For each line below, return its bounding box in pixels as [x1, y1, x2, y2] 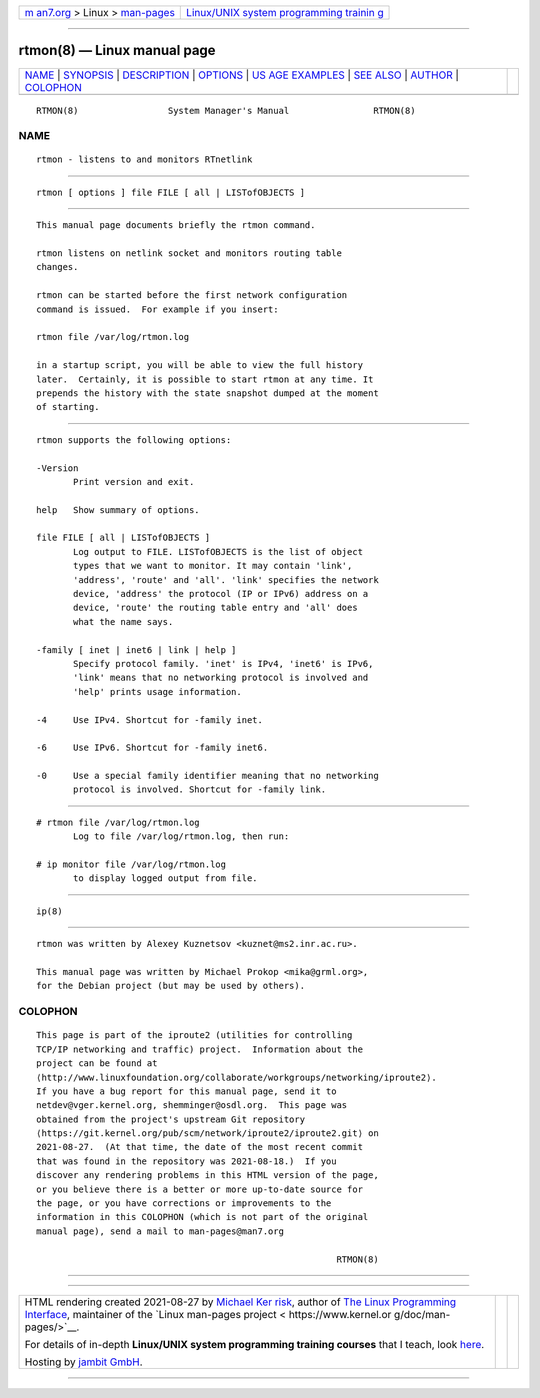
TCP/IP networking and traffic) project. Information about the [36, 1043, 364, 1055]
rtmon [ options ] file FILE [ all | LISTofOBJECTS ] [36, 186, 305, 198]
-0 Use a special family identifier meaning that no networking [36, 770, 379, 782]
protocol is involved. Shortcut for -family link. [73, 784, 327, 795]
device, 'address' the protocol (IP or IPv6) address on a [73, 588, 369, 600]
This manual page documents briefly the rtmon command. [36, 220, 316, 231]
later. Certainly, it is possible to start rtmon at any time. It [36, 373, 374, 385]
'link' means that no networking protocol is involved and [73, 672, 369, 684]
